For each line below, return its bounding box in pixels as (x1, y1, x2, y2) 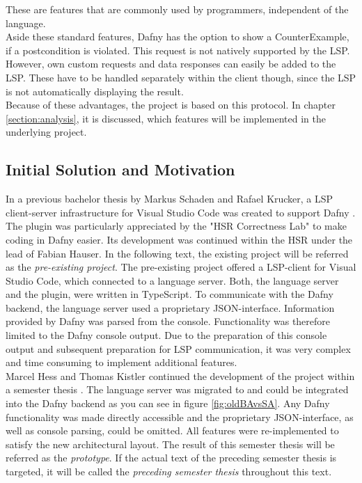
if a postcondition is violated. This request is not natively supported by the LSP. (6, 42, 350, 57)
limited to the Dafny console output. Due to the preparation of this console (6, 328, 327, 342)
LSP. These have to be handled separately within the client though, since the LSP (6, 70, 356, 84)
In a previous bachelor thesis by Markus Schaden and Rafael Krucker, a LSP (6, 191, 333, 206)
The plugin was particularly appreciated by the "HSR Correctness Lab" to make (6, 219, 347, 233)
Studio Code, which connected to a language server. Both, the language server (6, 273, 339, 287)
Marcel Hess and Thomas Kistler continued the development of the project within (6, 368, 355, 383)
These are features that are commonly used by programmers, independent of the (6, 2, 349, 16)
